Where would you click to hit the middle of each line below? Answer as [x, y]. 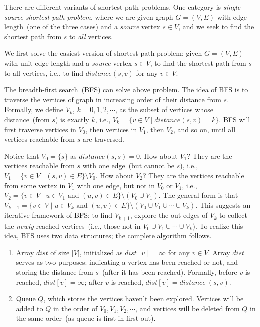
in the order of [75, 308]
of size [60, 252]
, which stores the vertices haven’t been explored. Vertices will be [144, 299]
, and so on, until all [205, 129]
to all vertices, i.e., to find [44, 73]
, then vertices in [111, 129]
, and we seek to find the [216, 26]
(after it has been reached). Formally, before [170, 271]
